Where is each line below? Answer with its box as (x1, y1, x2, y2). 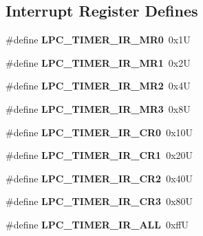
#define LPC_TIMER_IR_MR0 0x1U (6, 32, 191, 47)
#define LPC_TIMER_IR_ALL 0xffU (6, 217, 189, 231)
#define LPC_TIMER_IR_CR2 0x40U (6, 171, 193, 185)
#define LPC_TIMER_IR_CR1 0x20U (6, 148, 193, 162)
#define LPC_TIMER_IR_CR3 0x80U (6, 194, 193, 208)
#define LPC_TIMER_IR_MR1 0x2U (6, 55, 191, 69)
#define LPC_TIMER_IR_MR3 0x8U (6, 101, 191, 116)
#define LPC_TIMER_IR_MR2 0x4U (6, 78, 191, 93)
